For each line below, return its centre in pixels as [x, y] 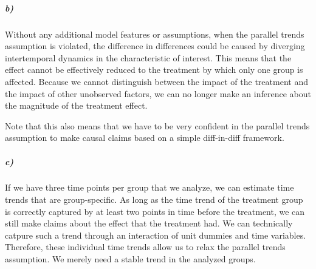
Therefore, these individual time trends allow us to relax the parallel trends [145, 247]
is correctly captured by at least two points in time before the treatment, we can [155, 211]
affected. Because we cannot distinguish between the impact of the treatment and [156, 81]
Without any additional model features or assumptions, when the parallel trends [155, 34]
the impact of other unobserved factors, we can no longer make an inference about [158, 93]
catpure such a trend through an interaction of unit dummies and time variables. [156, 235]
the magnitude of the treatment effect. [76, 105]
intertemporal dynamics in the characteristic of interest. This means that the [148, 57]
